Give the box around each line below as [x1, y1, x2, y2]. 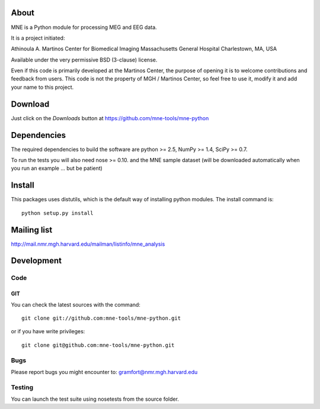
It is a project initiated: [11, 34, 65, 41]
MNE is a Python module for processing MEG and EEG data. [11, 24, 157, 31]
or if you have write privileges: [11, 328, 85, 335]
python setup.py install [21, 210, 94, 216]
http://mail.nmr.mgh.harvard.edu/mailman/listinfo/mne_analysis [11, 240, 165, 247]
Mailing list [11, 225, 53, 235]
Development [11, 256, 62, 266]
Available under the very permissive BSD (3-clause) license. [11, 56, 158, 63]
